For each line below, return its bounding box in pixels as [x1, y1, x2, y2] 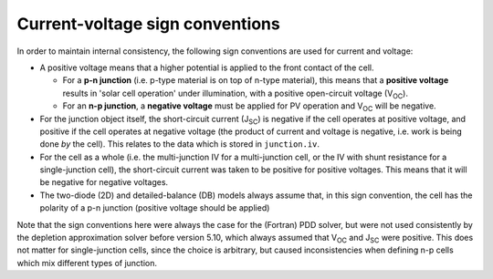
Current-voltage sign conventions [16, 14, 280, 34]
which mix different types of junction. [16, 257, 157, 268]
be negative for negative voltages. [39, 177, 169, 188]
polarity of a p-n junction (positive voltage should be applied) [39, 202, 270, 213]
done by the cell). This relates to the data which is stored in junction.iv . [39, 139, 320, 150]
